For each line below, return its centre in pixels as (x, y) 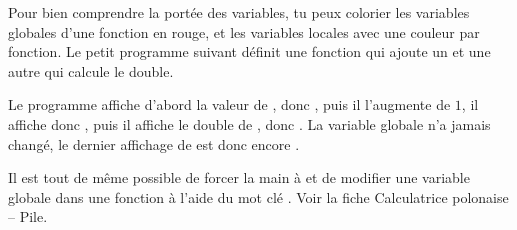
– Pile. (28, 216)
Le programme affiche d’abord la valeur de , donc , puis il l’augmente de (229, 104)
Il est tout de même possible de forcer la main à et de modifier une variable (239, 177)
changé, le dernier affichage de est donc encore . (154, 143)
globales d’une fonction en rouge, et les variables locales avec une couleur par (244, 31)
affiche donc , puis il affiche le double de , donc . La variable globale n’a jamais (249, 123)
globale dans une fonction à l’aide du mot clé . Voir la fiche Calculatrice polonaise (258, 196)
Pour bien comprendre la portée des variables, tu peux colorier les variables (239, 12)
